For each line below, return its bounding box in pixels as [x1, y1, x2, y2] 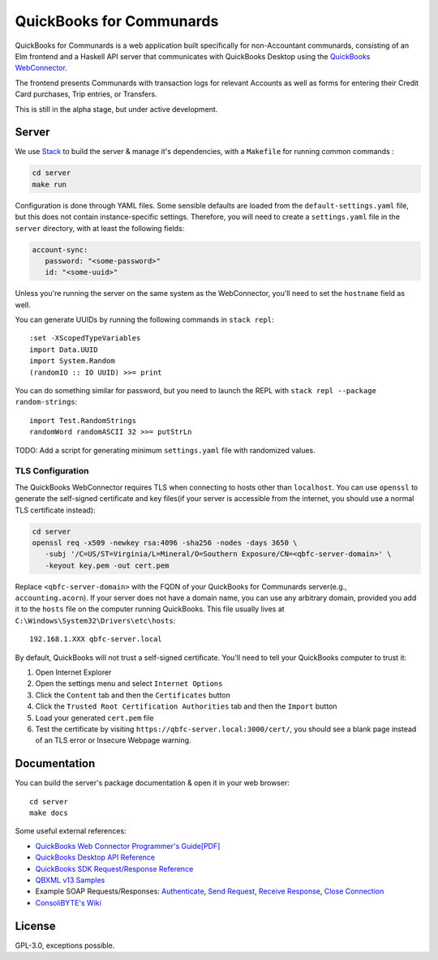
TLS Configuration [15, 465, 89, 477]
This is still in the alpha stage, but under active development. [15, 104, 218, 114]
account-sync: [32, 245, 88, 255]
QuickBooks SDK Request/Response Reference [35, 864, 194, 873]
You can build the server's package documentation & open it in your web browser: [15, 778, 290, 788]
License [15, 919, 56, 932]
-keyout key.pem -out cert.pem [45, 560, 170, 570]
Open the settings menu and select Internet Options [35, 679, 223, 688]
